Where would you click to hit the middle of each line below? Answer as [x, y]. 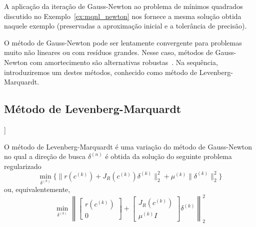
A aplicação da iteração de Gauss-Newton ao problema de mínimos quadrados [123, 6]
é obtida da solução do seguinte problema [168, 156]
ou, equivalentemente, [37, 189]
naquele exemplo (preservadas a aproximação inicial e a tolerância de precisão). [125, 26]
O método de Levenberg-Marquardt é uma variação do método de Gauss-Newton [128, 146]
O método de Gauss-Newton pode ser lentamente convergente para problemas [123, 42]
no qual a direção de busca [45, 156]
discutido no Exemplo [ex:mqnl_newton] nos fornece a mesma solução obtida [123, 16]
